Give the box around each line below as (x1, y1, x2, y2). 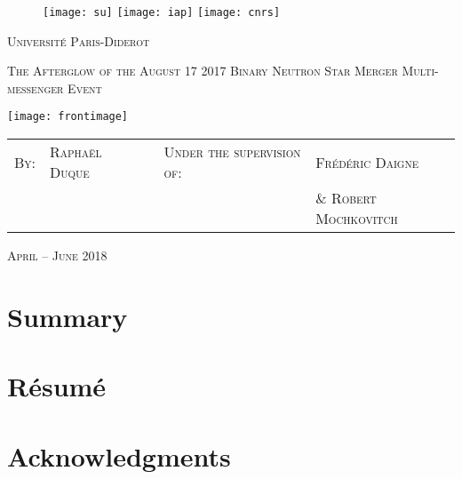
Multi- (402, 61, 439, 80)
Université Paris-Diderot (7, 31, 150, 50)
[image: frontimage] (7, 110, 129, 124)
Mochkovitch (315, 208, 398, 229)
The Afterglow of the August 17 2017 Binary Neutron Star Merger (7, 61, 398, 80)
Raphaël (50, 141, 102, 163)
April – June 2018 (7, 246, 108, 265)
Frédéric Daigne (315, 151, 419, 172)
